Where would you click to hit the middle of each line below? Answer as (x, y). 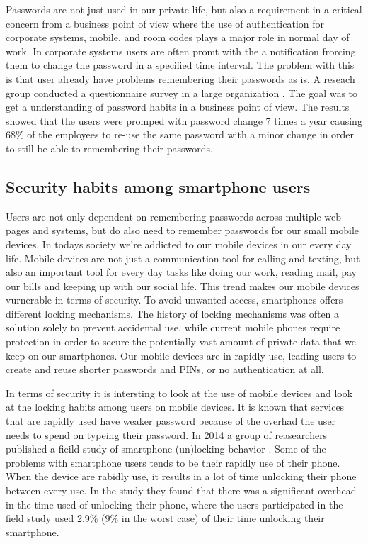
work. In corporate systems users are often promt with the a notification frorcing (181, 51)
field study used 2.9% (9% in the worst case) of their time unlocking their (165, 518)
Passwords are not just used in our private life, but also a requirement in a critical (184, 9)
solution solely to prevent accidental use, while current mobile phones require (173, 327)
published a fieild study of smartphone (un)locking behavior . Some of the (166, 449)
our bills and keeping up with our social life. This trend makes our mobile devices (183, 285)
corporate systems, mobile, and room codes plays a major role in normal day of (178, 37)
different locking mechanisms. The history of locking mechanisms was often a (173, 313)
